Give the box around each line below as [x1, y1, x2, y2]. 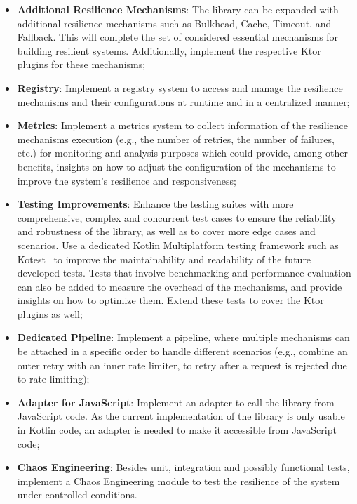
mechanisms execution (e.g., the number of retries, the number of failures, [17, 131, 335, 146]
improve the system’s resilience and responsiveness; [17, 173, 236, 187]
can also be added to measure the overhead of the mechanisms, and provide [17, 279, 342, 293]
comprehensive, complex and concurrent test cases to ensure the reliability [17, 210, 337, 225]
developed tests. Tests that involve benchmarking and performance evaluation [17, 265, 351, 280]
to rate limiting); [17, 371, 90, 386]
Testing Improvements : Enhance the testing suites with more [17, 197, 294, 211]
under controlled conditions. [17, 487, 137, 502]
